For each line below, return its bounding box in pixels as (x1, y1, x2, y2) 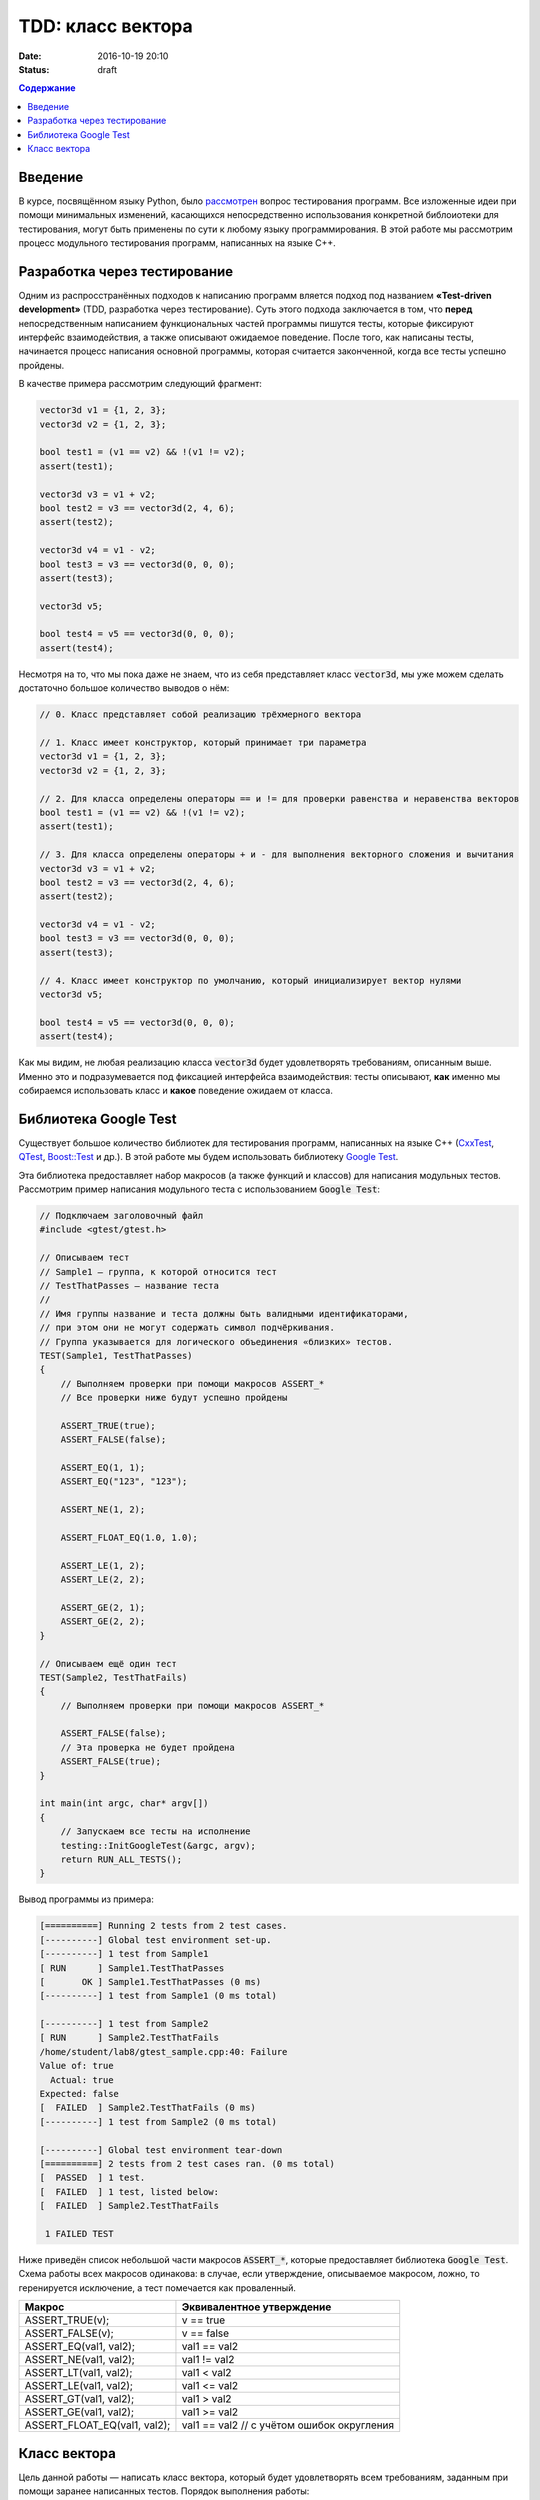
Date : (18, 50, 42, 62)
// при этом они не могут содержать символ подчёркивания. (39, 1322, 335, 1334)
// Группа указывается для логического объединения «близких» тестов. (39, 1336, 394, 1347)
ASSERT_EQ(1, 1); (60, 1462, 146, 1474)
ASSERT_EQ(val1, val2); (24, 2340, 135, 2354)
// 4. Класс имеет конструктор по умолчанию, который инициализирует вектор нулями (39, 975, 462, 986)
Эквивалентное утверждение (181, 2300, 332, 2314)
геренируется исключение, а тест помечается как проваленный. (18, 2281, 297, 2294)
